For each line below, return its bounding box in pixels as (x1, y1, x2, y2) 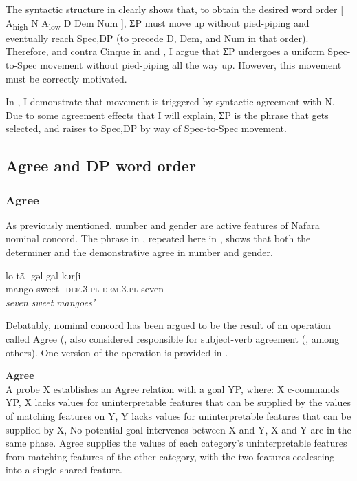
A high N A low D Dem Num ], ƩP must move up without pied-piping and (6, 15, 310, 32)
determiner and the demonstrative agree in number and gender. (6, 245, 273, 259)
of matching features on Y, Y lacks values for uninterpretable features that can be (6, 409, 351, 423)
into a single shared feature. (6, 462, 122, 477)
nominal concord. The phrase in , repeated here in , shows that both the (6, 231, 311, 246)
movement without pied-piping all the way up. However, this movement (40, 57, 342, 72)
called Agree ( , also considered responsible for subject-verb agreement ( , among (6, 332, 340, 346)
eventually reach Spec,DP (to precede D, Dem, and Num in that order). (6, 30, 309, 45)
